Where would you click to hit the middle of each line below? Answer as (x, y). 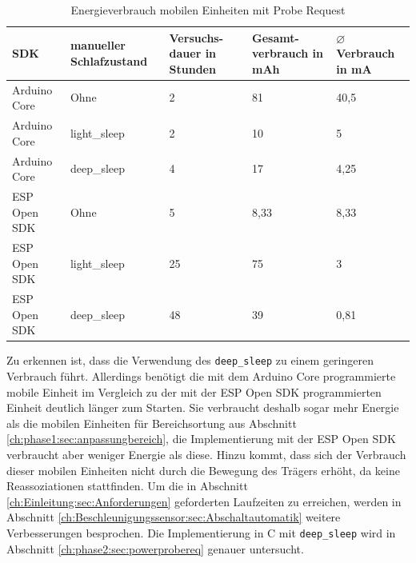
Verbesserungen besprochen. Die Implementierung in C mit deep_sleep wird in (201, 532)
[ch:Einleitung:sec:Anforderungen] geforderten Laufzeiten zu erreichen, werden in (204, 501)
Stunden (192, 68)
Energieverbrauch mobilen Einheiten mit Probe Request (208, 10)
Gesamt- (276, 37)
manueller (98, 45)
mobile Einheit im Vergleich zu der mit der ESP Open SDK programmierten (194, 391)
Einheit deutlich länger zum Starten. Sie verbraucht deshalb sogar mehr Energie (203, 407)
